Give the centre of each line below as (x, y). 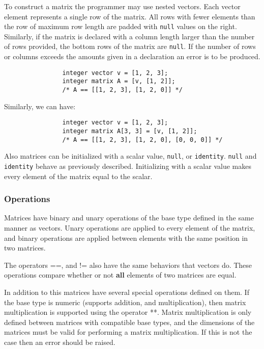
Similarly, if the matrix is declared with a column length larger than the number (129, 36)
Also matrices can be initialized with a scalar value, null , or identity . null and (130, 156)
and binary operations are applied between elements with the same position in (126, 238)
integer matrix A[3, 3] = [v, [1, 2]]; (130, 131)
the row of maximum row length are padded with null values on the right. (121, 26)
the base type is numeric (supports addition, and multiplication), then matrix (125, 302)
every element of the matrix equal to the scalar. (78, 176)
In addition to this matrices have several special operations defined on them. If (127, 292)
